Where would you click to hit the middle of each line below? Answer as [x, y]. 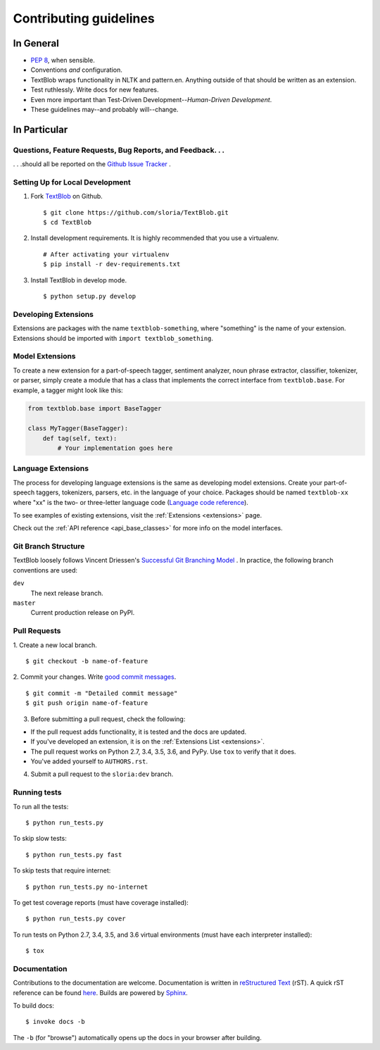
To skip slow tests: [40, 839]
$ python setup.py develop [90, 296]
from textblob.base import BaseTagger [95, 409]
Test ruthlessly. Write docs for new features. [95, 90]
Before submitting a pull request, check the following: [108, 719]
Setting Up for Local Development [72, 182]
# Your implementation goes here [115, 448]
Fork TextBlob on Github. [67, 196]
